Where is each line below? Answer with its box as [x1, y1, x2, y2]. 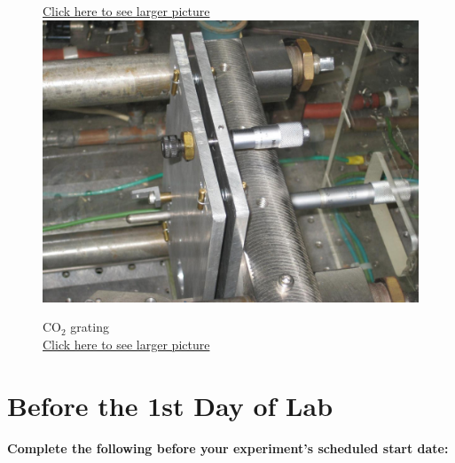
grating [70, 318, 109, 336]
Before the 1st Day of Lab [7, 387, 333, 423]
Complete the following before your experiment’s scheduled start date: [7, 438, 449, 457]
